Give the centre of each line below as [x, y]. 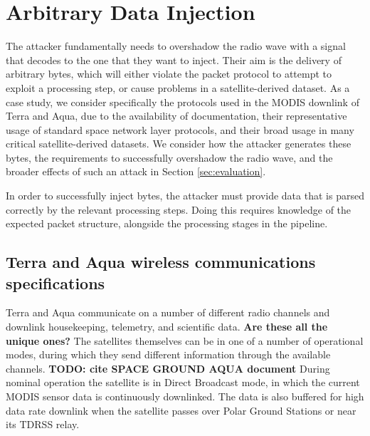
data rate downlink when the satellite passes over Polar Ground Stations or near [181, 410]
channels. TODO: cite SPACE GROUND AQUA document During [168, 368]
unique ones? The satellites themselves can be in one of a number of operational [185, 340]
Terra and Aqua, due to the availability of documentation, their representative [176, 116]
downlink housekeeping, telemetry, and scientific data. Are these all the [167, 327]
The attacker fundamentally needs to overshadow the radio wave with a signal [176, 46]
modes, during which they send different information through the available [168, 354]
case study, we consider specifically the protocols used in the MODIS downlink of [183, 102]
